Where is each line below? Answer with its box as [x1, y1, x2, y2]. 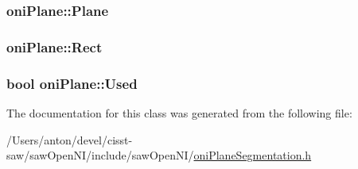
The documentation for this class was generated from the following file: [6, 104, 352, 121]
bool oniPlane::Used [6, 73, 138, 93]
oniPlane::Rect [6, 36, 103, 56]
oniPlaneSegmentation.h [193, 147, 312, 163]
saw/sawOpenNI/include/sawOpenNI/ [6, 147, 194, 163]
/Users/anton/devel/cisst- [6, 131, 133, 148]
